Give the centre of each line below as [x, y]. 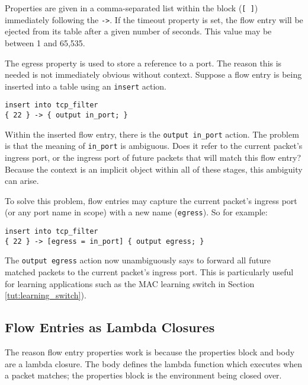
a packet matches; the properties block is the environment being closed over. [143, 375]
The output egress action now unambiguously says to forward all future [138, 260]
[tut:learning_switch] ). [46, 295]
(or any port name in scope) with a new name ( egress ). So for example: [136, 212]
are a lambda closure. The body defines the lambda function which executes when [153, 363]
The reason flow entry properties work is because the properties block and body [150, 351]
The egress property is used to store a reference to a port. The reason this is [143, 63]
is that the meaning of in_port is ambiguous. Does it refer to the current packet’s [154, 146]
